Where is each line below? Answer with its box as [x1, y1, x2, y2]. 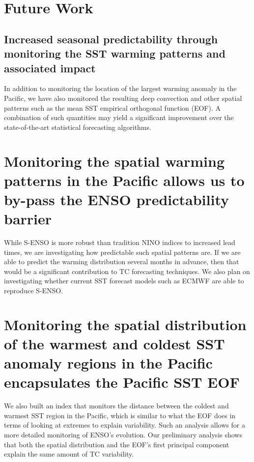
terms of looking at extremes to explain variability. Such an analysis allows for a [4, 420, 245, 430]
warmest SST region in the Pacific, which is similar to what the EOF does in [4, 410, 236, 420]
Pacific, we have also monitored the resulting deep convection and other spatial [4, 92, 242, 103]
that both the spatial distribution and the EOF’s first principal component [4, 439, 229, 449]
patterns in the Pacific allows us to [4, 170, 245, 190]
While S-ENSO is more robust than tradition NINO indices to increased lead [4, 237, 235, 247]
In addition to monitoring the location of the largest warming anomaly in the [4, 83, 237, 93]
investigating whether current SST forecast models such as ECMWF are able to [4, 276, 244, 286]
